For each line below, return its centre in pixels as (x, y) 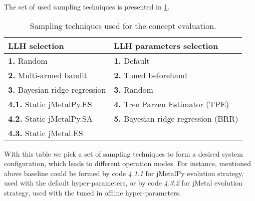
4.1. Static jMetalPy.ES (50, 104)
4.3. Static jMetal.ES (46, 133)
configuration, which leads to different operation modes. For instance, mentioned (127, 163)
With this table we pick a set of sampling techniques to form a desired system (123, 153)
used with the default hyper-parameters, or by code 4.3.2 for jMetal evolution (123, 183)
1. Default (132, 60)
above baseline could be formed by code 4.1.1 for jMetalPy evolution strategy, (124, 173)
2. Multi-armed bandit (48, 75)
